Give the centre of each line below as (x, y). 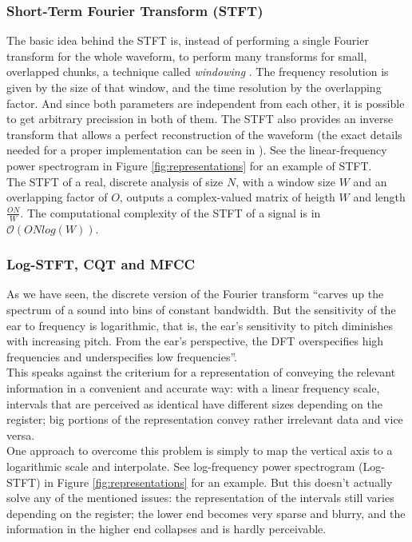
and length (379, 197)
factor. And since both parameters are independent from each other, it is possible (206, 103)
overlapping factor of (57, 197)
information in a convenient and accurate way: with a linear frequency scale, (193, 387)
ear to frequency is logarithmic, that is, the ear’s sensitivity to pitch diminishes (200, 325)
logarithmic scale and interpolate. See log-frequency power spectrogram (181, 466)
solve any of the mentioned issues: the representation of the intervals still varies (200, 498)
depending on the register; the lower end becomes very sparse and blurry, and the (206, 513)
